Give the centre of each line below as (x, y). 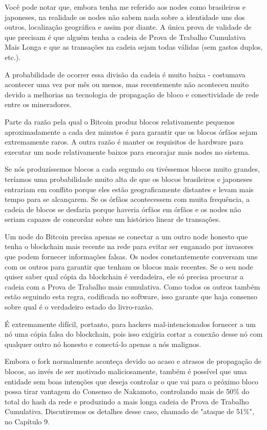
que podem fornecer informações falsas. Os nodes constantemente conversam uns (131, 257)
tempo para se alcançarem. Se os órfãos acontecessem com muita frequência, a (127, 199)
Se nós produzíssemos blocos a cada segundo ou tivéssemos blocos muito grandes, (132, 169)
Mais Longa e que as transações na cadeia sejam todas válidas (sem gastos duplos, (134, 47)
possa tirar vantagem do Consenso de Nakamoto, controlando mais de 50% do (127, 391)
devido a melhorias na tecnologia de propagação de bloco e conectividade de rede (132, 94)
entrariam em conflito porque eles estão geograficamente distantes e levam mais (129, 189)
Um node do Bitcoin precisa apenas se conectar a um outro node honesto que (126, 236)
